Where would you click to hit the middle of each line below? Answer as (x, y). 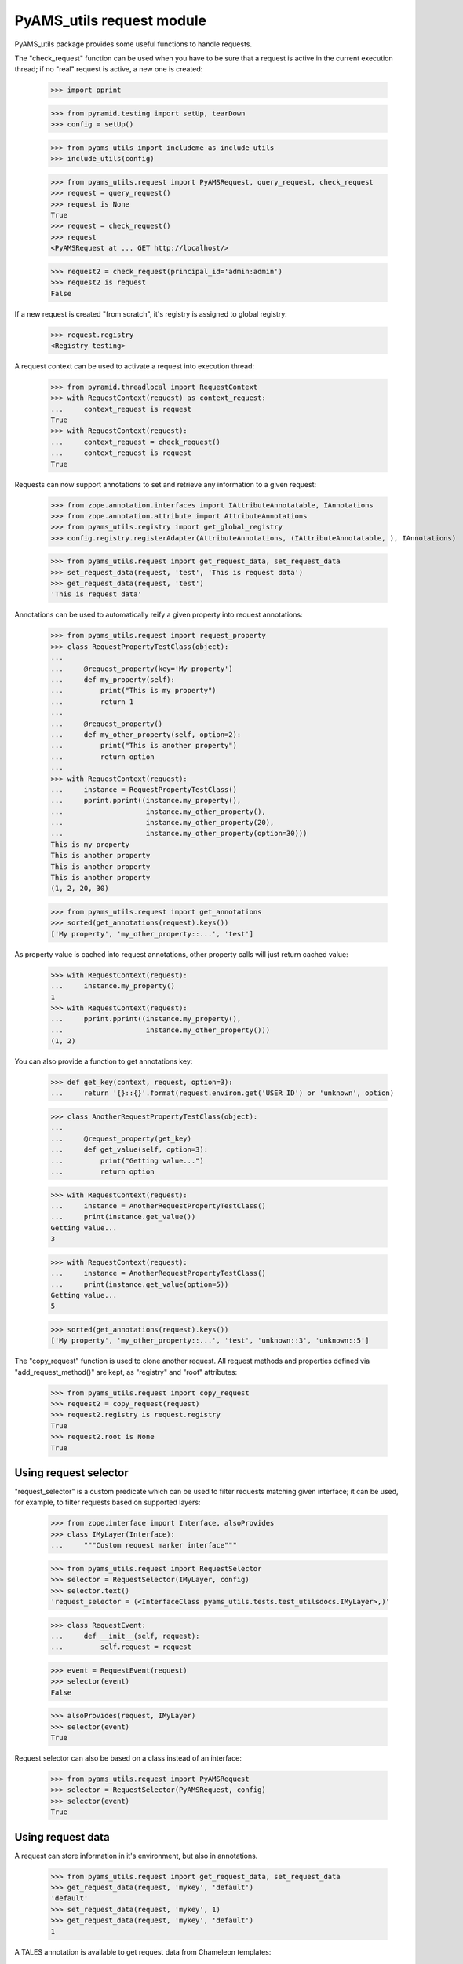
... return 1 (92, 702)
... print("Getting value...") (127, 1160)
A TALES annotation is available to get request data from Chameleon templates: (143, 1951)
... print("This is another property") (144, 746)
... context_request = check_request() (136, 442)
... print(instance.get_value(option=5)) (140, 1284)
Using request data (62, 1837)
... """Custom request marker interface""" (144, 1545)
